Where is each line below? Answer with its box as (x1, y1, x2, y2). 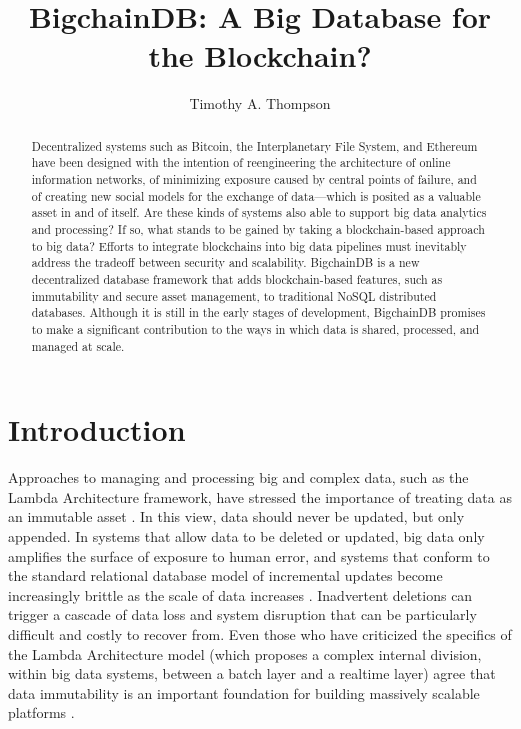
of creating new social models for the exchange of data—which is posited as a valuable (31, 187, 481, 204)
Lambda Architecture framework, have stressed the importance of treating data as (8, 486, 512, 507)
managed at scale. (31, 337, 125, 354)
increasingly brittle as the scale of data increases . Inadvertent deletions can (8, 584, 473, 605)
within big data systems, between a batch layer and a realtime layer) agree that (8, 663, 496, 684)
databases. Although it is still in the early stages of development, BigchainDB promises (31, 304, 486, 321)
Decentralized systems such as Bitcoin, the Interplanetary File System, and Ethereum (31, 137, 478, 154)
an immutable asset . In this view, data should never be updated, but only (8, 506, 465, 527)
